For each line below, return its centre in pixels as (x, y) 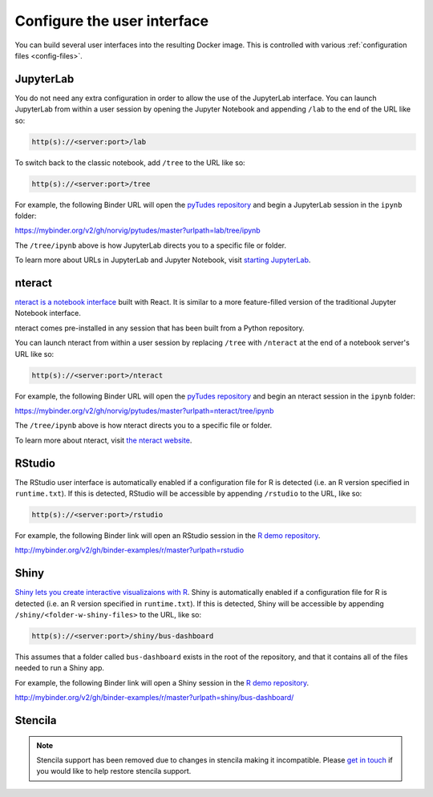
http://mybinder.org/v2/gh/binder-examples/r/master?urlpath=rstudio (129, 550)
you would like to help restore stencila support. (114, 771)
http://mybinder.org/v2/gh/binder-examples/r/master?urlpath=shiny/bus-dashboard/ (154, 698)
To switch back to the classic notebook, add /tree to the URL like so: (130, 162)
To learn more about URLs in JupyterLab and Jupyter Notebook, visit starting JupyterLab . (163, 260)
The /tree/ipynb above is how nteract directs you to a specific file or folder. (144, 426)
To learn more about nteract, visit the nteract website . (103, 440)
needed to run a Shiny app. (59, 668)
